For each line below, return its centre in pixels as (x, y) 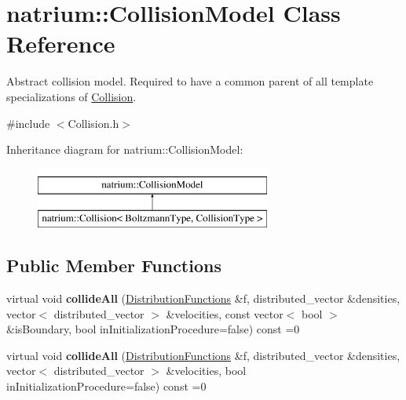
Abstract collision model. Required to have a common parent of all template (190, 81)
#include (28, 123)
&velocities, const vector (225, 313)
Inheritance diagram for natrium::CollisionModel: (125, 149)
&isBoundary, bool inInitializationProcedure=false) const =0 (153, 329)
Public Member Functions (114, 265)
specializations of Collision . (71, 96)
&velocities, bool (206, 371)
